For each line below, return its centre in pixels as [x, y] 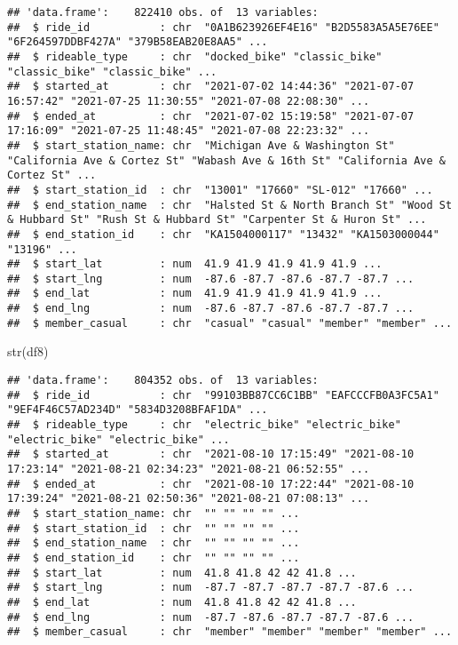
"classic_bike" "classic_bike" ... [112, 72]
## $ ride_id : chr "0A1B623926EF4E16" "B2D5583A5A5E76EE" [223, 27]
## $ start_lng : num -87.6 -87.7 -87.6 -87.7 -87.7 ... [211, 279]
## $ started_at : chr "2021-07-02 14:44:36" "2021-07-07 [211, 87]
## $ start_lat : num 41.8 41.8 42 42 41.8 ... [182, 573]
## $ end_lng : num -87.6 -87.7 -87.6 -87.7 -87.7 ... [211, 309]
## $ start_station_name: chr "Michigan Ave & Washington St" [201, 145]
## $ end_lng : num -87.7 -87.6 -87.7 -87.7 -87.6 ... [211, 617]
